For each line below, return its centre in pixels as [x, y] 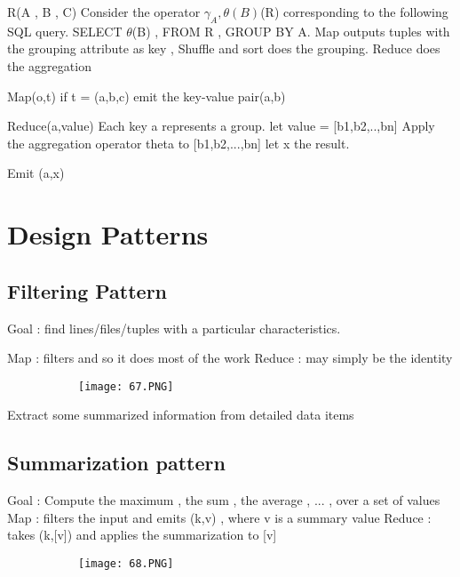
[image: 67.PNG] [126, 386]
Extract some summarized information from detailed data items [181, 415]
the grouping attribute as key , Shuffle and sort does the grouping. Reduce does [224, 48]
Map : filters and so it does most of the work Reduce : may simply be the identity [230, 358]
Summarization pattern [116, 463]
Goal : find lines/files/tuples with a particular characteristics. [174, 328]
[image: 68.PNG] [126, 563]
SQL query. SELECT [65, 31]
